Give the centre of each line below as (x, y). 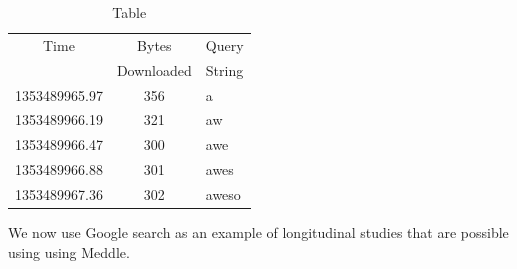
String (224, 69)
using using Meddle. (69, 251)
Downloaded (154, 69)
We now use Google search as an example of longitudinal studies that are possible (258, 232)
